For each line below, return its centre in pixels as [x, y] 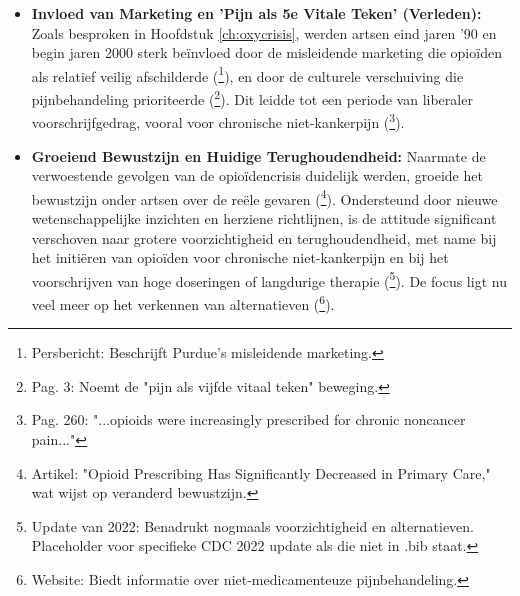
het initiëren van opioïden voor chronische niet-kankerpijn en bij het [240, 257]
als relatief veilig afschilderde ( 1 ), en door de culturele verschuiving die [247, 74]
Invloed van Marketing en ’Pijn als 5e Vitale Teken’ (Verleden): [256, 13]
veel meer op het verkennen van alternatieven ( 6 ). [183, 302]
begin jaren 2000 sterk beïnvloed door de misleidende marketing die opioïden [266, 52]
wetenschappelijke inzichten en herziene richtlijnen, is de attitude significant [264, 217]
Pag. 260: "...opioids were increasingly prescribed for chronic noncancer [248, 419]
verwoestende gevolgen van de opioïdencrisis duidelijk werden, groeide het [257, 175]
